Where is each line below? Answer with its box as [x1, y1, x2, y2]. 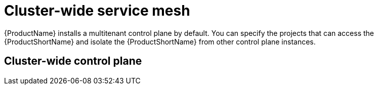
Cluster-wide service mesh [4, 2, 190, 19]
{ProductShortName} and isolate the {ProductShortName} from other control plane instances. [4, 37, 316, 46]
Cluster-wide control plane [4, 55, 142, 68]
